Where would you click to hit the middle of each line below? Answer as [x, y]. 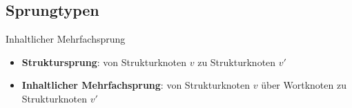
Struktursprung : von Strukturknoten [104, 62]
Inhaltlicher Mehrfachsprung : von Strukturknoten [136, 85]
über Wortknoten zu [304, 85]
